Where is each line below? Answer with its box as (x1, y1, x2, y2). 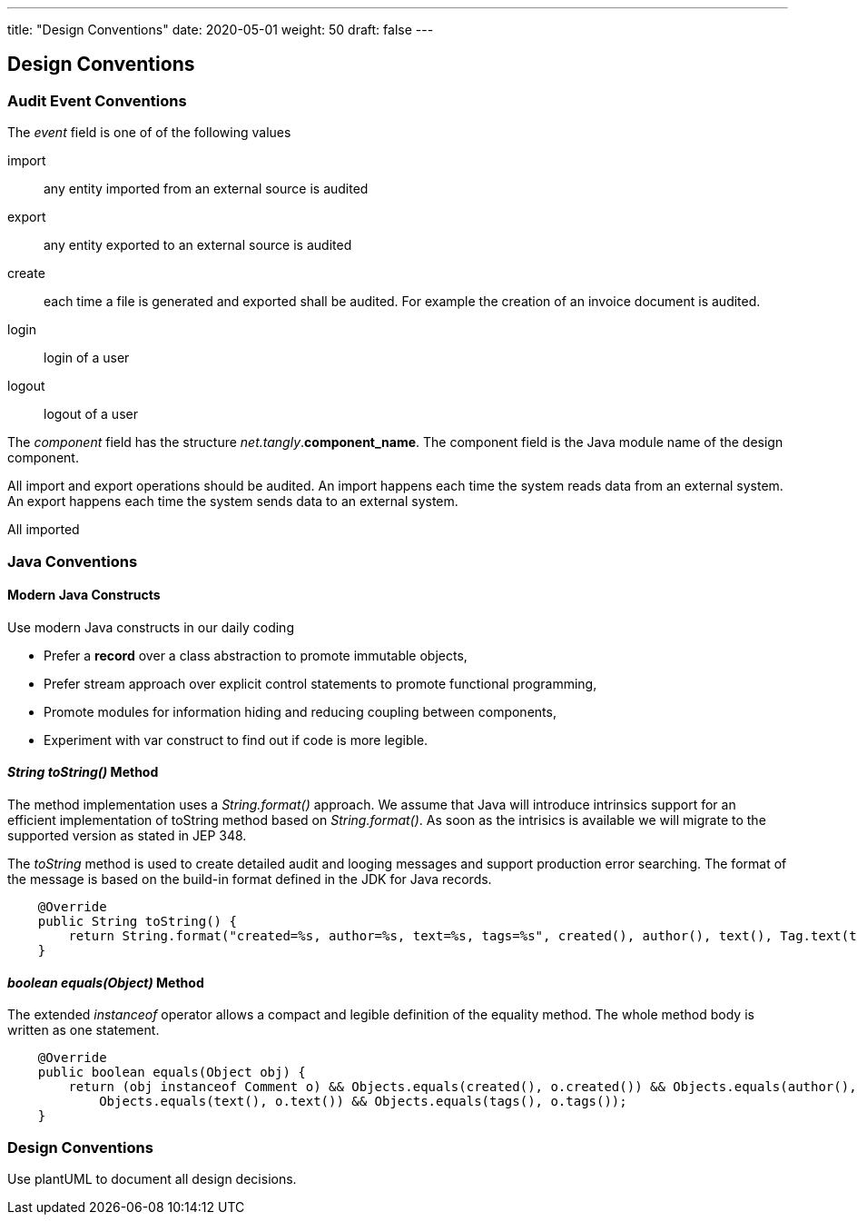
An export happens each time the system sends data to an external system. (7, 493, 458, 510)
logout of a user (44, 406, 138, 422)
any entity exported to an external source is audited (44, 237, 352, 253)
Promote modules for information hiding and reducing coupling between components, (44, 703, 557, 720)
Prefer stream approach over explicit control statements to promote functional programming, (44, 675, 597, 691)
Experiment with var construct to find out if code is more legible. (44, 731, 428, 748)
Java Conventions (7, 551, 138, 571)
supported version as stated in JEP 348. (7, 828, 247, 844)
